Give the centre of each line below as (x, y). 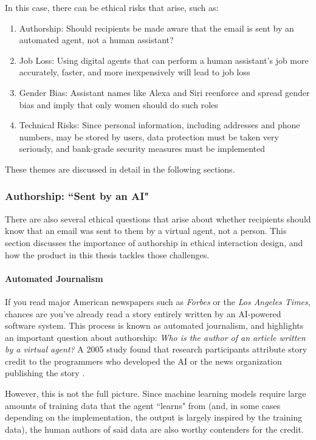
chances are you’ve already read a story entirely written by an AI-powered (143, 313)
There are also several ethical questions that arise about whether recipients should (158, 218)
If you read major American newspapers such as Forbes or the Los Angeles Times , (158, 301)
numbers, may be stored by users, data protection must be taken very (149, 136)
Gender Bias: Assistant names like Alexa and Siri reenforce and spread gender (164, 92)
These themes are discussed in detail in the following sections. (120, 169)
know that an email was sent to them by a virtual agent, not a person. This (146, 231)
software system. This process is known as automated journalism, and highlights (154, 325)
